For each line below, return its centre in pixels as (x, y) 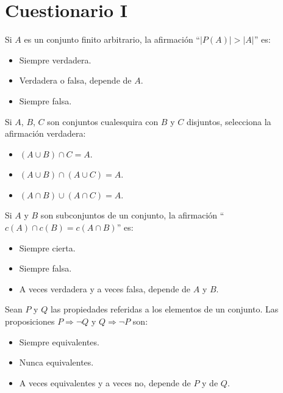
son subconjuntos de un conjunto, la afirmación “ (132, 215)
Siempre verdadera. (55, 59)
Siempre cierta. (47, 247)
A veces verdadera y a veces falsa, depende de (105, 288)
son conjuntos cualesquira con (103, 121)
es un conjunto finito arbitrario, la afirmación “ (112, 39)
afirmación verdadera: (45, 133)
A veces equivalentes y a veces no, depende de (105, 382)
